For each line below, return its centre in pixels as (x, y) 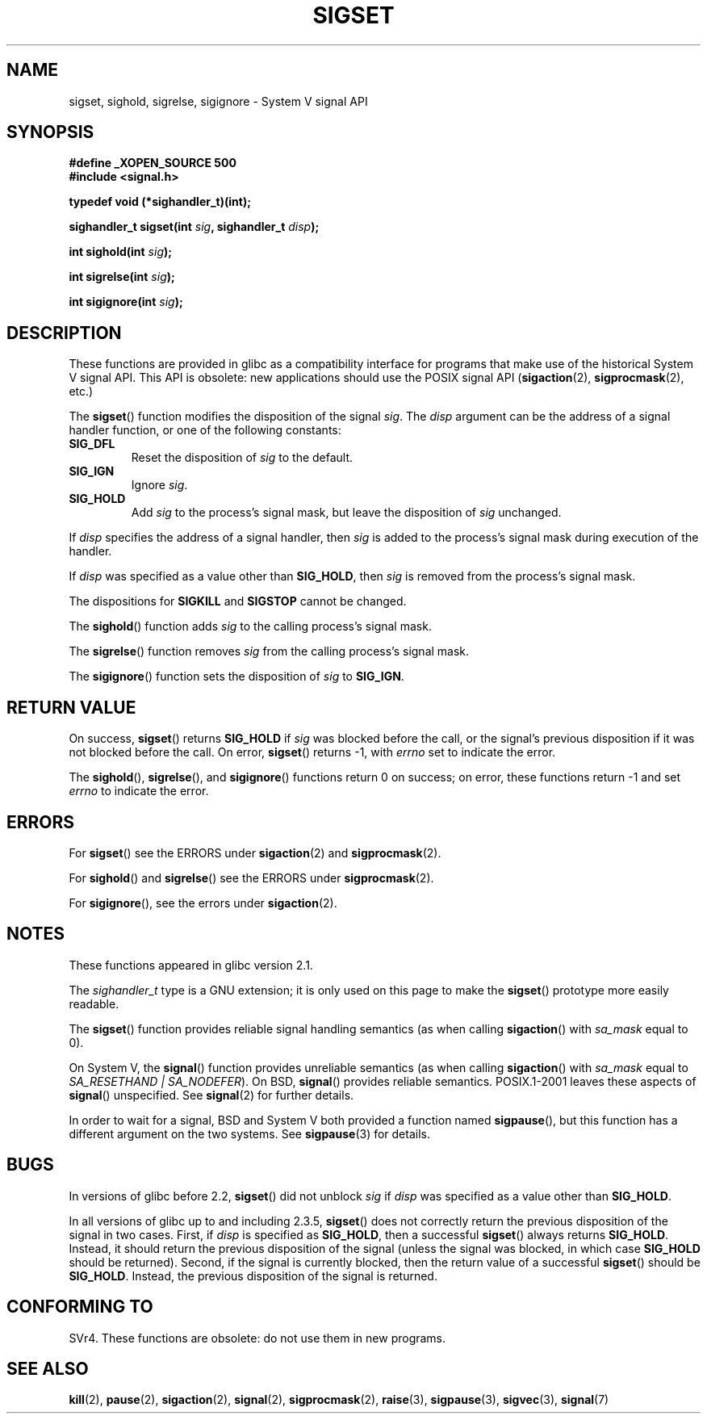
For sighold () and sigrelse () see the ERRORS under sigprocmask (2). (251, 878)
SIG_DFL (92, 444)
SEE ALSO (48, 1368)
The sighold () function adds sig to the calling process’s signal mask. (250, 626)
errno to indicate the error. (139, 791)
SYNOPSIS (50, 132)
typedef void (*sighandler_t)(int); (160, 202)
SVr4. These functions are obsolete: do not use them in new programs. (257, 1338)
